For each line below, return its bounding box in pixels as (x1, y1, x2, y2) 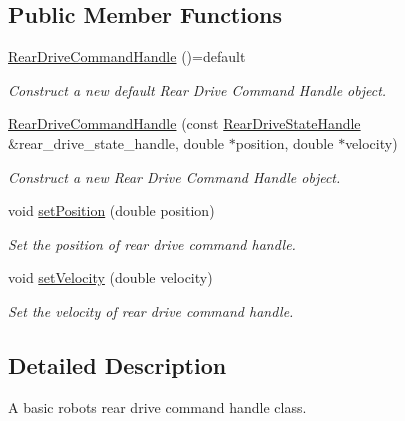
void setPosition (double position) (8, 200, 215, 221)
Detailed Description (8, 349, 227, 380)
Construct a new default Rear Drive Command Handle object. (8, 79, 387, 100)
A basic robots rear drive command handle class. (8, 396, 307, 417)
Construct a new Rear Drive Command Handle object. (8, 166, 341, 187)
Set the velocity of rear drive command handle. (8, 300, 294, 321)
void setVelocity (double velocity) (8, 267, 213, 288)
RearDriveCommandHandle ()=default (8, 46, 246, 67)
